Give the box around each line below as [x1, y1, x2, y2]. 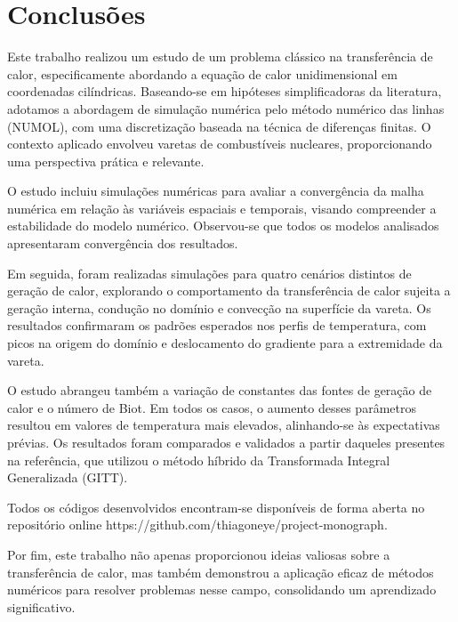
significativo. [7, 597, 76, 616]
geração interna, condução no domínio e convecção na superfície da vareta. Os [7, 298, 431, 317]
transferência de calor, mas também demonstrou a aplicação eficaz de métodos [7, 562, 434, 581]
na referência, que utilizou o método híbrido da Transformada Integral [7, 450, 390, 469]
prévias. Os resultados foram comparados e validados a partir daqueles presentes [7, 433, 446, 451]
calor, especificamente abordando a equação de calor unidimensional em [7, 64, 398, 83]
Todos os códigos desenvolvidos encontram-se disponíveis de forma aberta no [7, 497, 425, 516]
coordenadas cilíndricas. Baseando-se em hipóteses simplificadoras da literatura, [7, 82, 442, 101]
